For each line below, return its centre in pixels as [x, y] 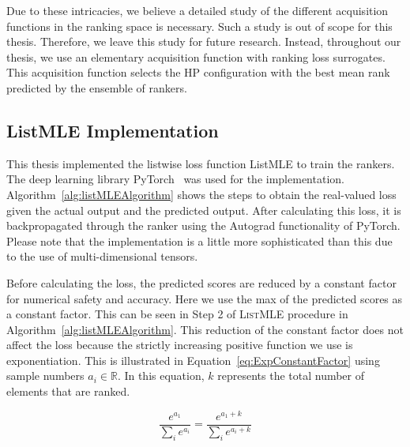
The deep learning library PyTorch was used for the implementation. [175, 179]
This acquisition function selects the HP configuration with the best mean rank [198, 72]
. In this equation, [161, 376]
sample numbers [45, 376]
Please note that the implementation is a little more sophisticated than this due [199, 240]
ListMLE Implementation [113, 130]
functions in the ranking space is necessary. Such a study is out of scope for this [199, 26]
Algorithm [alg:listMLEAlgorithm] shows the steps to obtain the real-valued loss [201, 194]
